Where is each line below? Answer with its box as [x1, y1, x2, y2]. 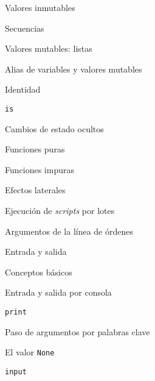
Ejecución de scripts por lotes [5, 204, 115, 216]
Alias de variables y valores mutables [5, 62, 142, 75]
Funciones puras [5, 143, 65, 155]
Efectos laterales [5, 183, 66, 196]
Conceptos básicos [5, 265, 72, 278]
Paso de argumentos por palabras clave [5, 325, 150, 338]
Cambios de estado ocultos [5, 122, 104, 135]
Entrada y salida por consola [5, 286, 112, 299]
